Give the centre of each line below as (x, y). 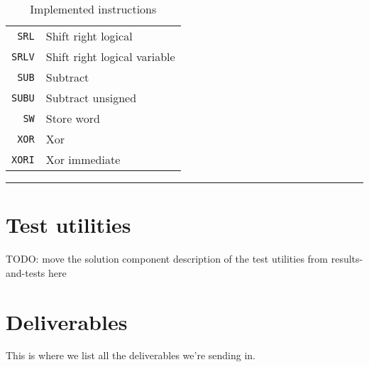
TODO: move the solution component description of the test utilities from (167, 259)
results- (347, 259)
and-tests (26, 272)
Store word (73, 118)
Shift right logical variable (110, 56)
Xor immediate (83, 159)
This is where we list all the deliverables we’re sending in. (131, 355)
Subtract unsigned (91, 98)
